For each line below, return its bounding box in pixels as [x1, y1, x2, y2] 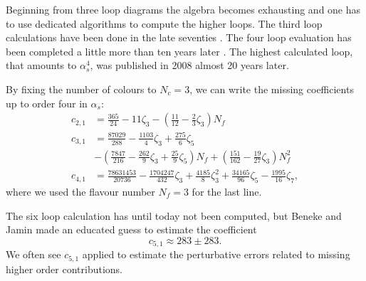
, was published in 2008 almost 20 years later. [90, 58, 289, 73]
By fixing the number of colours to [6, 81, 157, 96]
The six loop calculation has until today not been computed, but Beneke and [6, 208, 342, 223]
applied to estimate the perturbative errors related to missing [82, 247, 350, 262]
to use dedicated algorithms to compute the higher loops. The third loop [6, 16, 323, 31]
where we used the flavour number [6, 184, 155, 198]
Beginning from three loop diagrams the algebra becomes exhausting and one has [6, 2, 361, 16]
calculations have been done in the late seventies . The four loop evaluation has [6, 30, 352, 45]
